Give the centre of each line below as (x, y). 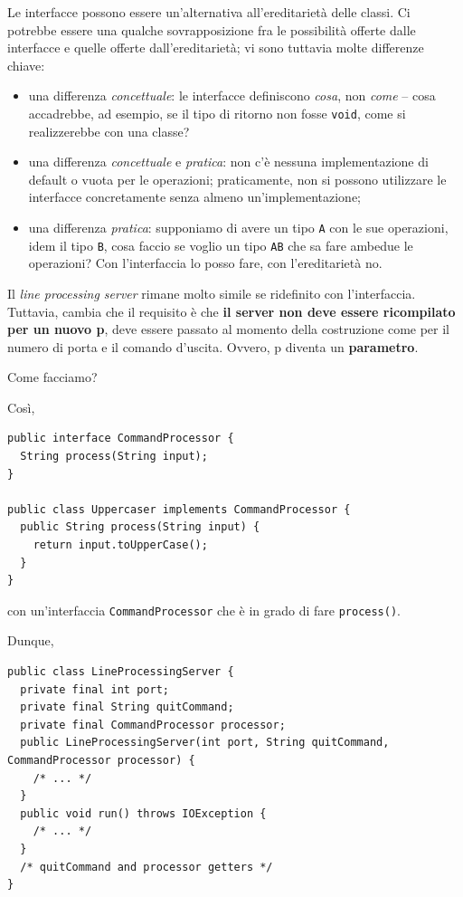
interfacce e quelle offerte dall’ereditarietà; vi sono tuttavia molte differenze (216, 48)
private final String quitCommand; (127, 707)
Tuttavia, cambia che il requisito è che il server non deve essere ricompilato (231, 311)
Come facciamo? (52, 377)
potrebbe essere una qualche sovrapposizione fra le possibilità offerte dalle (212, 29)
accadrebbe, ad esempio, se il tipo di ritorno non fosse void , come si (217, 113)
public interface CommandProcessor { (121, 439)
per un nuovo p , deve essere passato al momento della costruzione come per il (229, 329)
